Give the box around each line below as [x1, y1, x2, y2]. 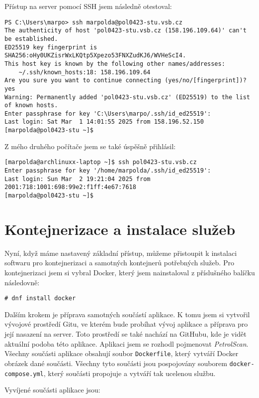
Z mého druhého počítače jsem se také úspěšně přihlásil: [4, 141, 176, 151]
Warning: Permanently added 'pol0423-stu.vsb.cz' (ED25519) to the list [4, 93, 250, 101]
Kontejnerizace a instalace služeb [4, 218, 236, 239]
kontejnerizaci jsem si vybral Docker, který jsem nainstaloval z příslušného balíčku [4, 267, 255, 277]
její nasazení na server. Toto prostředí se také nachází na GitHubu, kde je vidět [4, 329, 247, 339]
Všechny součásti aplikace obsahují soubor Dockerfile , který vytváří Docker [4, 348, 239, 359]
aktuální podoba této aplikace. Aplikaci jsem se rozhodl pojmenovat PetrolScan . [4, 338, 249, 349]
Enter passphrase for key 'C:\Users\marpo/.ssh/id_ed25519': [4, 110, 211, 117]
